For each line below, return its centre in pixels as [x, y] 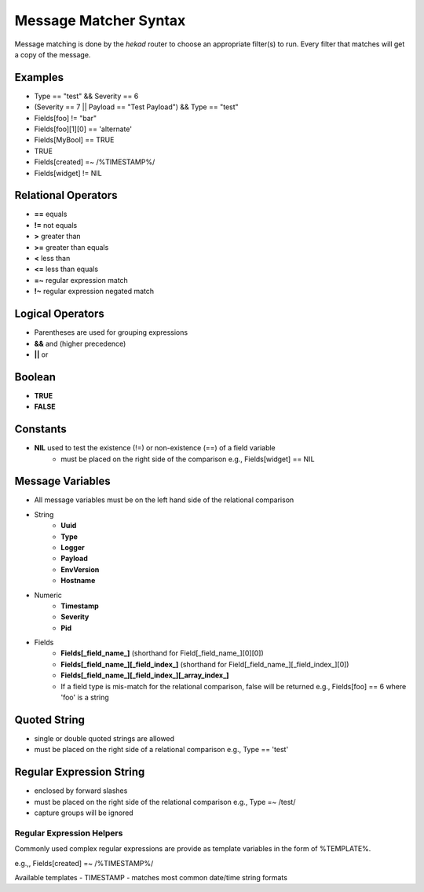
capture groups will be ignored [84, 813]
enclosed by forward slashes [81, 791]
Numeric [48, 595]
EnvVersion [80, 569]
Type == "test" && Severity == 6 [86, 96]
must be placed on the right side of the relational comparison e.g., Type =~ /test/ [165, 802]
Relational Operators [66, 195]
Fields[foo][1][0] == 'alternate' [83, 129]
